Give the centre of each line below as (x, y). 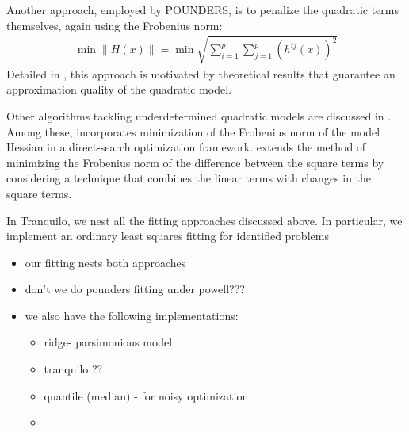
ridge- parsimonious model (108, 342)
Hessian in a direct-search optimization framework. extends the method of (186, 147)
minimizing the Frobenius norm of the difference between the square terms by (195, 162)
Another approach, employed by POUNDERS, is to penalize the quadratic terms (203, 10)
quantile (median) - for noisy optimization (146, 395)
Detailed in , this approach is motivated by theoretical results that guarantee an (201, 73)
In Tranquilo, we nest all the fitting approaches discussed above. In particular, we (204, 220)
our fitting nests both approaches (105, 262)
